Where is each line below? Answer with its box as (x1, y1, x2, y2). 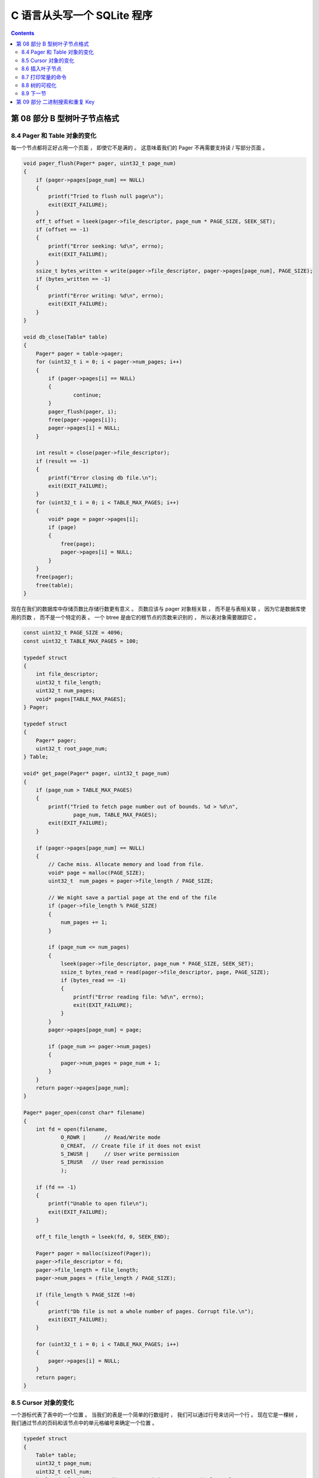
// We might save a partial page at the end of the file (48, 894, 217, 901)
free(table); (35, 582, 74, 588)
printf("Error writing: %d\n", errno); (48, 293, 164, 299)
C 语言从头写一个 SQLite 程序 (11, 9, 153, 22)
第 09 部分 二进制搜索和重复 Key (16, 98, 95, 105)
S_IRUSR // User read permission (60, 1159, 164, 1166)
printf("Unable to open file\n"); (48, 1200, 148, 1207)
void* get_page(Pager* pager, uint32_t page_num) (23, 770, 170, 777)
